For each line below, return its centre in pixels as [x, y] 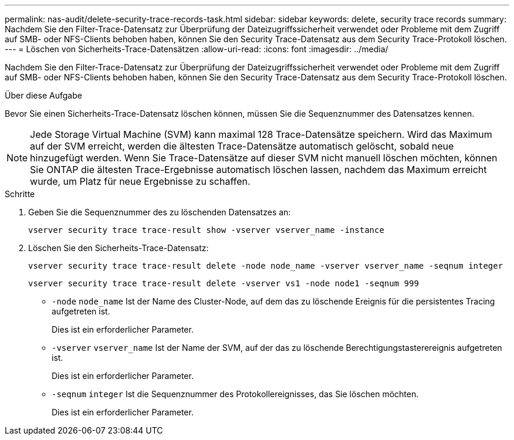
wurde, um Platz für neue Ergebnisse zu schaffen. [140, 181]
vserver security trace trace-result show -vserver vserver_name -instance [206, 230]
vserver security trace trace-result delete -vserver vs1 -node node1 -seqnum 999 [224, 283]
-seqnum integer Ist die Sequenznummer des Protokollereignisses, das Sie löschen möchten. [235, 394]
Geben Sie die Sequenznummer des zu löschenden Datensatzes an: [160, 212]
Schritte [20, 194]
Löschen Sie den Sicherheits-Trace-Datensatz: [119, 248]
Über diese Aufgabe [43, 95]
